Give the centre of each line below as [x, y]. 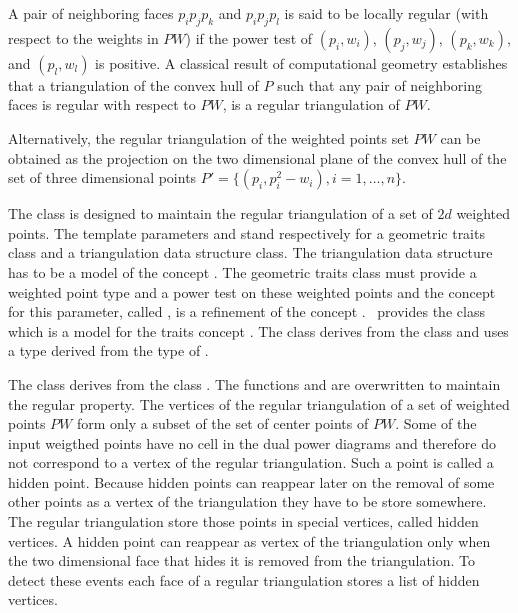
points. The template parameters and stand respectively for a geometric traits [246, 232]
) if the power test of [249, 37]
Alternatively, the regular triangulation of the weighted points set [208, 137]
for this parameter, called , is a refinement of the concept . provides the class [246, 311]
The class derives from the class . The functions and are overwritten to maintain [254, 383]
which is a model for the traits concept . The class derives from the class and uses [258, 330]
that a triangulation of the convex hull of [133, 84]
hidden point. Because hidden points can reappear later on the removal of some [251, 481]
